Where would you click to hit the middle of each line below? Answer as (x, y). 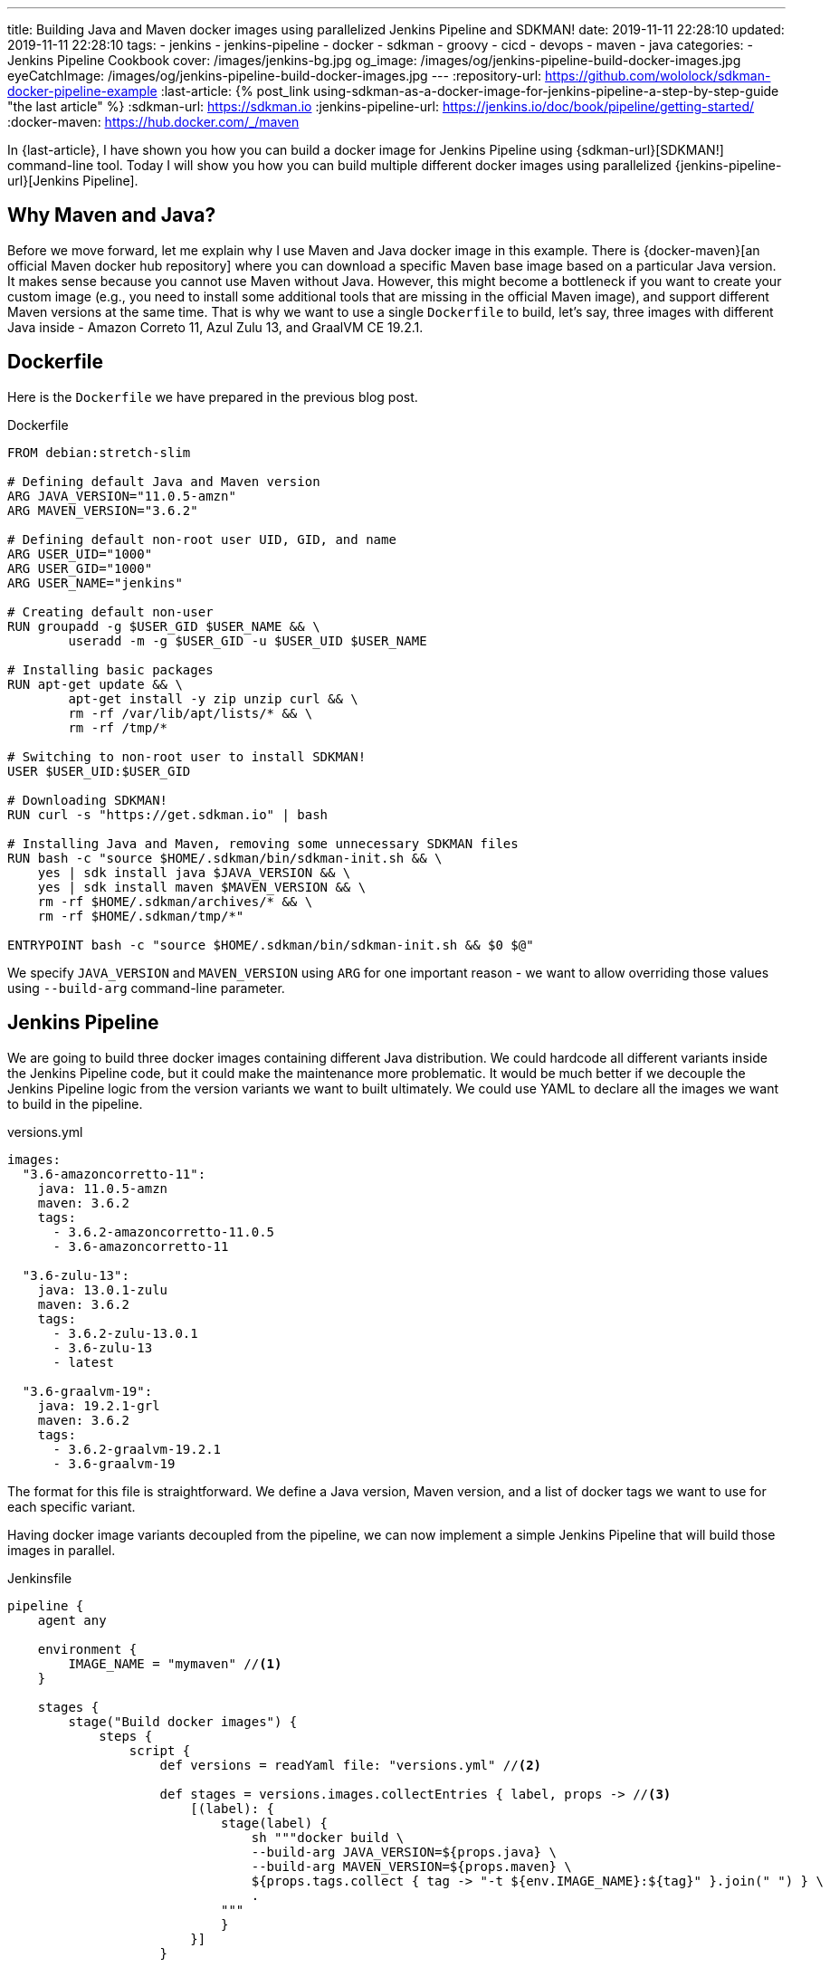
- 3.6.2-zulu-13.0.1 (125, 1333)
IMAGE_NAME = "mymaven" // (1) (175, 1663)
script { (160, 1750)
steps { (126, 1736)
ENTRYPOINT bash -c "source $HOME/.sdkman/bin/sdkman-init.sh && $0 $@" (271, 945)
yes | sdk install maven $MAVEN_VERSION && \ (202, 887)
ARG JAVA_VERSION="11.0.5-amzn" (122, 496)
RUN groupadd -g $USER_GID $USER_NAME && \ (164, 626)
